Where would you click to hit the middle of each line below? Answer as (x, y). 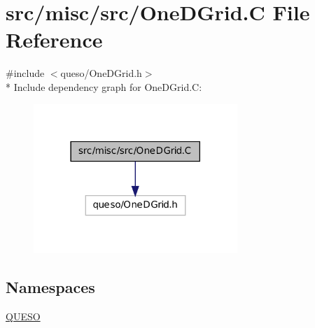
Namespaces (50, 286)
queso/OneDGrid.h (101, 73)
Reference (54, 40)
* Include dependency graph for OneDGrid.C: (104, 86)
